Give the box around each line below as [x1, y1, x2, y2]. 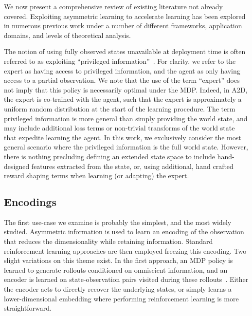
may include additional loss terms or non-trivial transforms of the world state [4, 123, 235, 133]
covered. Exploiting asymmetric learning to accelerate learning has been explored [4, 11, 246, 21]
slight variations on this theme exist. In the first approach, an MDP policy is [4, 255, 233, 265]
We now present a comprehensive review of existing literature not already [4, 1, 223, 11]
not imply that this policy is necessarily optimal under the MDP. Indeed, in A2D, [4, 84, 248, 94]
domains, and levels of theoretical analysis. [4, 30, 131, 40]
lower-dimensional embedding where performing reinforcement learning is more [4, 293, 239, 303]
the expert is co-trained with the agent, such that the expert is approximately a [4, 94, 242, 104]
